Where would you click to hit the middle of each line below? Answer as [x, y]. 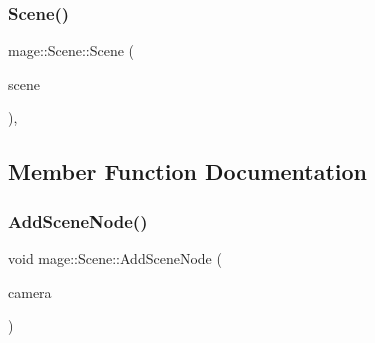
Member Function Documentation [188, 171]
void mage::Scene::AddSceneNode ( [115, 258]
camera [30, 291]
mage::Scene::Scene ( [71, 50]
